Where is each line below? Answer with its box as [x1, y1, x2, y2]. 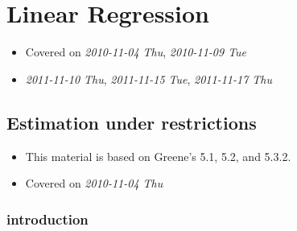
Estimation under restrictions [6, 109, 257, 134]
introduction [6, 208, 89, 229]
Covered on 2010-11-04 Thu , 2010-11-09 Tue [25, 43, 247, 60]
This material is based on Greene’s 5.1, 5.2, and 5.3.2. [25, 147, 291, 164]
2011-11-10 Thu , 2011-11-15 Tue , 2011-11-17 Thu [25, 70, 273, 87]
